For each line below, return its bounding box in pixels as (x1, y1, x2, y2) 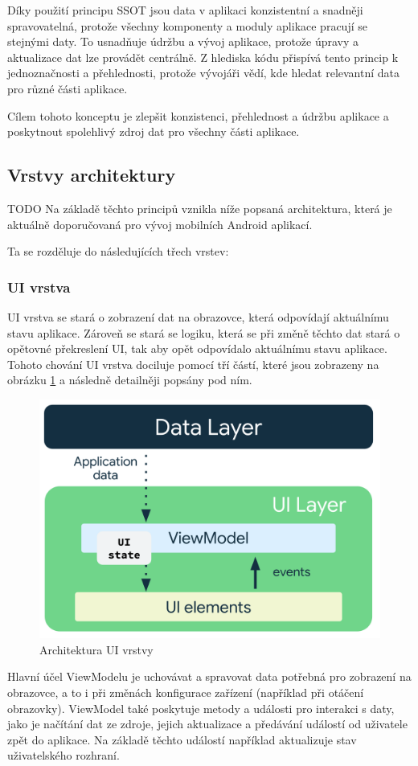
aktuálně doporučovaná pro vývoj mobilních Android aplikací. (7, 215, 313, 232)
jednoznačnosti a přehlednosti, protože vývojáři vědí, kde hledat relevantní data (7, 64, 400, 81)
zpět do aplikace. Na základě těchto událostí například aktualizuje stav (7, 731, 357, 748)
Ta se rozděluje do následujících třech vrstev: (7, 243, 229, 260)
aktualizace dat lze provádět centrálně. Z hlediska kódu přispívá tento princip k (7, 48, 399, 65)
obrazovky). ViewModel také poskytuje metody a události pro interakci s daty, (7, 699, 395, 716)
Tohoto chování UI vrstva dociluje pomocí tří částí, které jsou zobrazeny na (7, 355, 379, 372)
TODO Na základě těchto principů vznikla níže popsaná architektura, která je (7, 199, 392, 216)
